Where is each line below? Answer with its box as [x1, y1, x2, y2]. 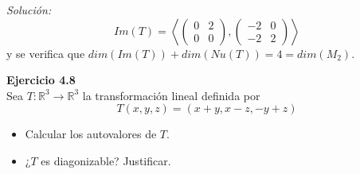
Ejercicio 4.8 [6, 72, 76, 88]
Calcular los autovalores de [25, 126, 157, 142]
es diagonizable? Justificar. [41, 152, 171, 168]
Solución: [6, 2, 52, 17]
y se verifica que [6, 44, 85, 61]
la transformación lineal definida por [82, 87, 260, 103]
